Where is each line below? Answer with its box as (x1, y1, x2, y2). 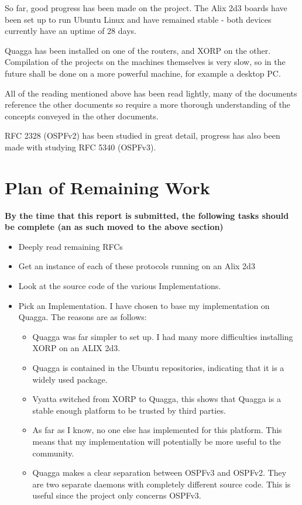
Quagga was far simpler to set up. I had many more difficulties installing (32, 330, 293, 342)
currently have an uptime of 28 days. (5, 25, 136, 37)
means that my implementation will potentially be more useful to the (32, 435, 281, 447)
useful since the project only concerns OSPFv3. (32, 489, 201, 501)
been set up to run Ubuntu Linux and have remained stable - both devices (5, 13, 272, 25)
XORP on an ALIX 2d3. (32, 342, 121, 354)
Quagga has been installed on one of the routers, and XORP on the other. (5, 44, 271, 56)
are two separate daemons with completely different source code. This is (32, 477, 291, 490)
